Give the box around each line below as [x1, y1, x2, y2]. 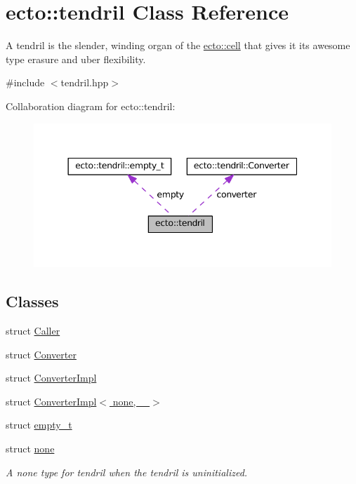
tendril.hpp [60, 75, 109, 90]
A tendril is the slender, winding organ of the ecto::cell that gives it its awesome [6, 38, 350, 53]
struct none [6, 441, 55, 456]
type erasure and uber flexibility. [6, 51, 146, 66]
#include [6, 75, 45, 90]
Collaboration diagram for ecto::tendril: [6, 98, 176, 113]
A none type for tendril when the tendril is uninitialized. [6, 464, 248, 479]
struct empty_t [6, 417, 72, 432]
